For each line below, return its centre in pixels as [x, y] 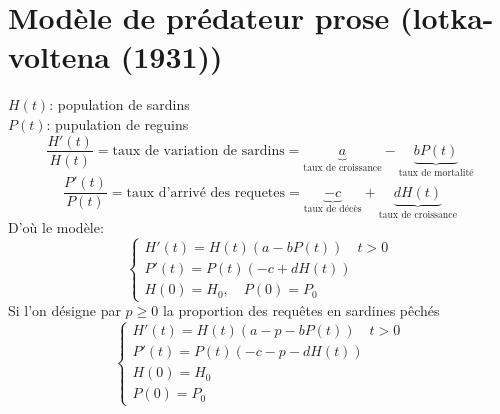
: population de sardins [119, 104]
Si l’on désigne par [64, 310]
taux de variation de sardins [198, 150]
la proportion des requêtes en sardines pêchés [301, 310]
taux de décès [332, 208]
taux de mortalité [436, 172]
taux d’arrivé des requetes [206, 192]
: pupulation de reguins [117, 123]
